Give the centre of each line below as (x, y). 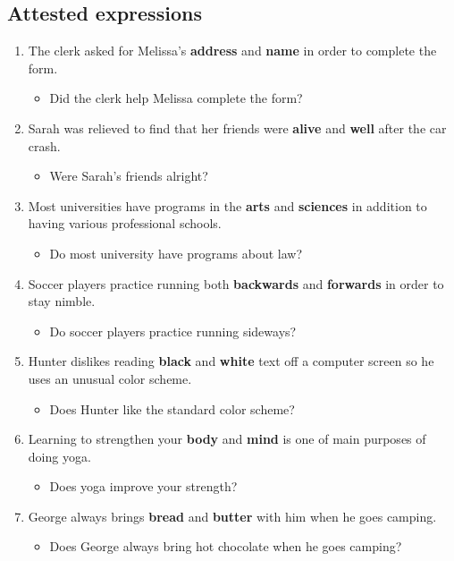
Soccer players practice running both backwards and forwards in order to (236, 283)
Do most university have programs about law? (176, 253)
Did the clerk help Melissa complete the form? (176, 98)
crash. (44, 145)
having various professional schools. (125, 223)
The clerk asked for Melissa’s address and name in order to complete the (232, 51)
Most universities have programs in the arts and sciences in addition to (227, 205)
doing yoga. (59, 456)
